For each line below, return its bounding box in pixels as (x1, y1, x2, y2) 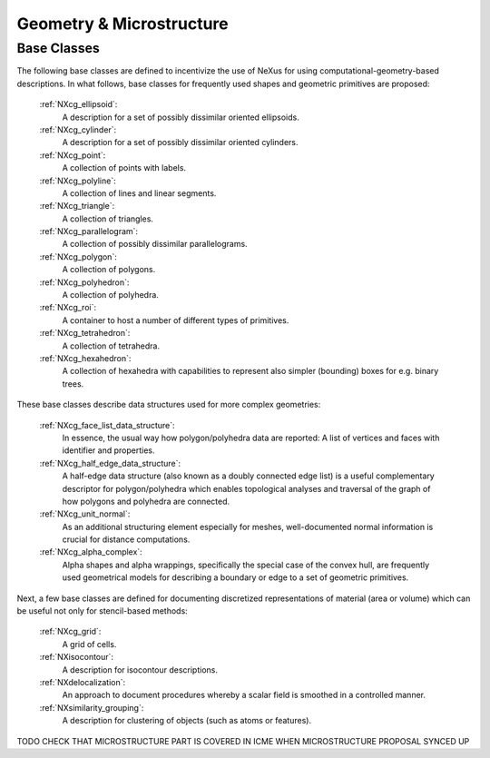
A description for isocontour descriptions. (62, 664, 218, 675)
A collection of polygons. (62, 264, 156, 275)
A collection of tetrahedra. (62, 340, 161, 351)
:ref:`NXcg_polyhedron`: (39, 277, 130, 288)
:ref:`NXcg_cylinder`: (39, 123, 117, 135)
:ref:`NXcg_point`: (39, 150, 106, 161)
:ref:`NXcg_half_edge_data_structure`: (39, 458, 181, 468)
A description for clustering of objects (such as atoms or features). (62, 715, 312, 726)
